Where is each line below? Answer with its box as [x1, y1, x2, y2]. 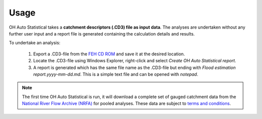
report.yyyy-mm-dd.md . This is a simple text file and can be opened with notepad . [33, 71, 198, 77]
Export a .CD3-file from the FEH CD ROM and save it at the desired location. [33, 51, 185, 57]
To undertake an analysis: [9, 40, 61, 46]
